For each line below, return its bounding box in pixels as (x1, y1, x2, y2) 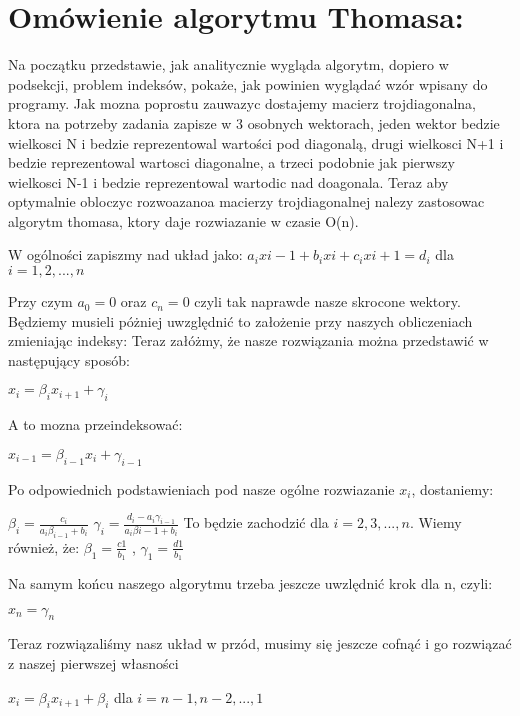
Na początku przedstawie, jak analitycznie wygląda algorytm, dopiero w (8, 54, 449, 75)
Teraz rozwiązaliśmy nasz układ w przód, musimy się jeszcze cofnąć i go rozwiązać (8, 633, 512, 654)
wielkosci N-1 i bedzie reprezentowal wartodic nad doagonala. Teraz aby (8, 171, 449, 192)
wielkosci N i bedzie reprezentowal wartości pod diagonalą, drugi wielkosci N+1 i (8, 132, 504, 153)
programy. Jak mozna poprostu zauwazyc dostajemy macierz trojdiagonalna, (8, 93, 477, 114)
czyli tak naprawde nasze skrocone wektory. (194, 291, 461, 312)
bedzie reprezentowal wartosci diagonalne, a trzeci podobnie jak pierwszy (8, 152, 455, 173)
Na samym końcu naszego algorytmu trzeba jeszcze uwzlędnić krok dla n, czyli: (8, 572, 493, 593)
